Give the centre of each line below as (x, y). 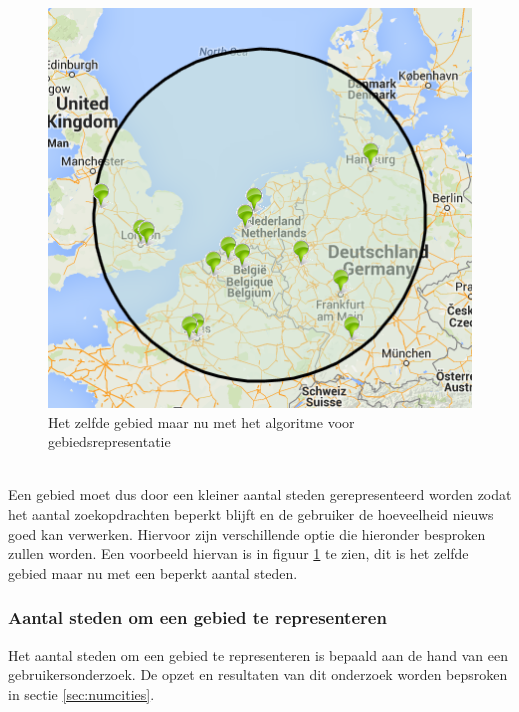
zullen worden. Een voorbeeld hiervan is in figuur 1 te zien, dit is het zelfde (238, 553)
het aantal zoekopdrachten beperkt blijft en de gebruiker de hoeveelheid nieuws (251, 514)
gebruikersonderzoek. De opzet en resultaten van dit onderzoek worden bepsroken (258, 674)
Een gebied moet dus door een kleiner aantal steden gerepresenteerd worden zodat (260, 494)
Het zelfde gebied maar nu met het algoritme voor (201, 421)
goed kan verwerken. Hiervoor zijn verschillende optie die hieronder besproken (247, 533)
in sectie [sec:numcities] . (81, 693)
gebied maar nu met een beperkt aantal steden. (153, 572)
